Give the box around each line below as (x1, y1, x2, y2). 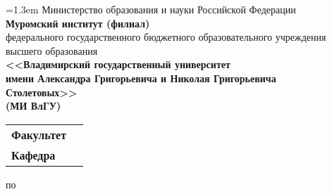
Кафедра (11, 146, 56, 163)
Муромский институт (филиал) (6, 15, 150, 30)
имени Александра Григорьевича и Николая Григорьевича (6, 70, 276, 85)
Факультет (11, 126, 66, 143)
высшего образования (6, 43, 98, 58)
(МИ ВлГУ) (6, 98, 61, 113)
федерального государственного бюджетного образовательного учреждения (6, 30, 326, 44)
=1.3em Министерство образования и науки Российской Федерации (6, 2, 296, 16)
